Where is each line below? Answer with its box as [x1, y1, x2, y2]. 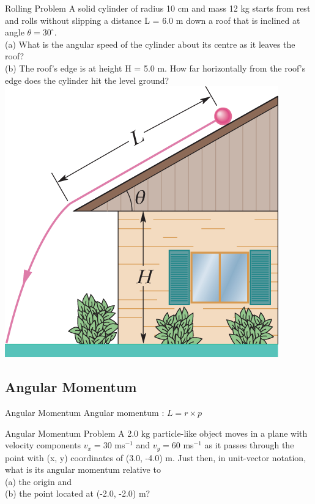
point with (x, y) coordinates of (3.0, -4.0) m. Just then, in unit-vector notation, [5, 451, 306, 464]
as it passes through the [204, 439, 294, 451]
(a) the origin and [5, 475, 72, 487]
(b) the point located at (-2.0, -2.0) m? [5, 487, 150, 500]
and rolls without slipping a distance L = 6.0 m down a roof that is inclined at [5, 13, 300, 26]
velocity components [5, 439, 81, 451]
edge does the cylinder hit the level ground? [5, 73, 169, 86]
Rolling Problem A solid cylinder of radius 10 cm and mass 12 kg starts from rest [5, 2, 311, 14]
